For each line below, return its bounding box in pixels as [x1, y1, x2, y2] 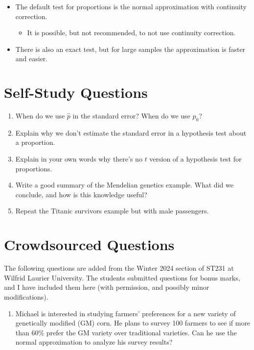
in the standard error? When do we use [72, 111, 190, 121]
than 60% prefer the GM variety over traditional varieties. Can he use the [15, 327, 237, 337]
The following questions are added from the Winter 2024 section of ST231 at [4, 263, 234, 273]
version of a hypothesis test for [149, 154, 242, 164]
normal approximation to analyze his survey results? [15, 337, 173, 347]
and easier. [15, 53, 48, 64]
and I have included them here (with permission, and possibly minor [4, 282, 209, 292]
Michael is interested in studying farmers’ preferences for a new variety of [15, 308, 236, 318]
